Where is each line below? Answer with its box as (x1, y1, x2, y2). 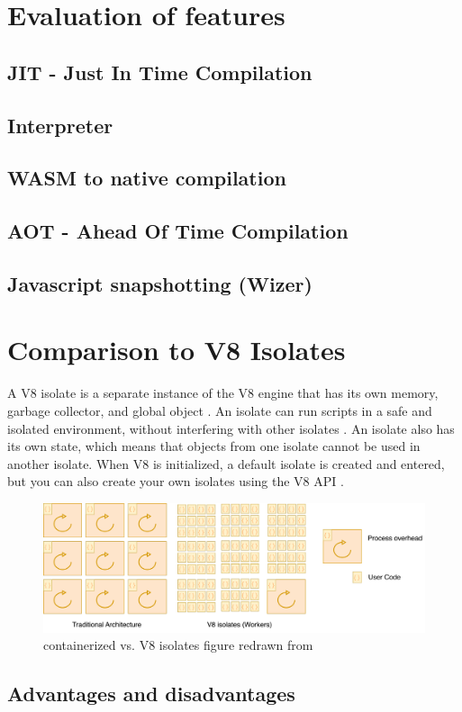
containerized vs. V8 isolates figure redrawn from (43, 635, 313, 654)
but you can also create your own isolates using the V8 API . (7, 472, 344, 491)
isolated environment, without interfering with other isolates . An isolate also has (7, 419, 455, 437)
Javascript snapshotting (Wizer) (7, 269, 313, 297)
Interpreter (7, 111, 113, 139)
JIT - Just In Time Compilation (7, 58, 313, 86)
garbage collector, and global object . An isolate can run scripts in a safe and (7, 401, 432, 419)
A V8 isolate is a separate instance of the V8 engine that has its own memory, (7, 383, 439, 402)
